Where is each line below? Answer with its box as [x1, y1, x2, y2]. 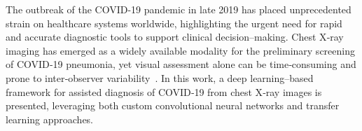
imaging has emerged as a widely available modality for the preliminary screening [6, 43, 355, 57]
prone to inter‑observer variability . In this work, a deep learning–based [6, 70, 314, 85]
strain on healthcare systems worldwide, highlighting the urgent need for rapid [6, 15, 342, 30]
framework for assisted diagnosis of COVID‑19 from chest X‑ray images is [6, 84, 322, 99]
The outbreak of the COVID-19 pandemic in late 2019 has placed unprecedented [6, 2, 351, 16]
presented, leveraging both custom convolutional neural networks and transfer [6, 98, 340, 113]
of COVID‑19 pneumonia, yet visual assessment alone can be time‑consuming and [6, 57, 356, 71]
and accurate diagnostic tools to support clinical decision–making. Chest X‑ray [6, 29, 344, 44]
